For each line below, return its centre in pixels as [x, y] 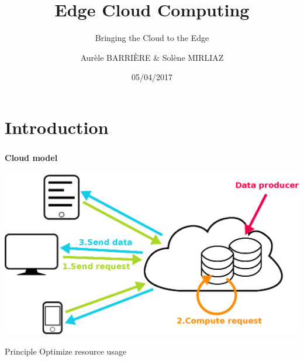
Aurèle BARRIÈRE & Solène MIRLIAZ [152, 57]
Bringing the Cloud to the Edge [152, 38]
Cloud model [31, 158]
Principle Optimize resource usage [66, 351]
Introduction [57, 127]
